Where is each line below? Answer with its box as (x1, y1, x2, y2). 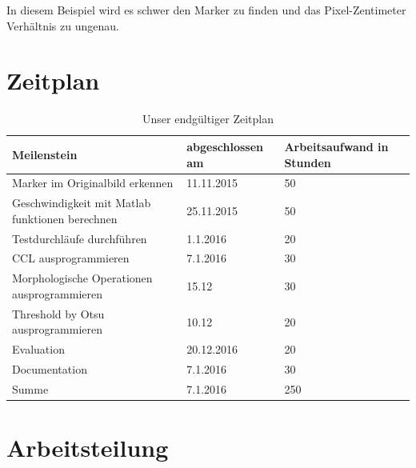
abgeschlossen (186, 138, 264, 154)
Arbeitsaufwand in (284, 138, 389, 154)
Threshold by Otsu (12, 305, 105, 322)
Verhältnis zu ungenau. (6, 17, 119, 34)
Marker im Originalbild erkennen (12, 174, 174, 191)
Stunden (284, 154, 331, 170)
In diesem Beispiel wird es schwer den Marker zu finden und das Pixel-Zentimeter (6, 2, 406, 18)
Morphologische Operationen (12, 270, 153, 286)
